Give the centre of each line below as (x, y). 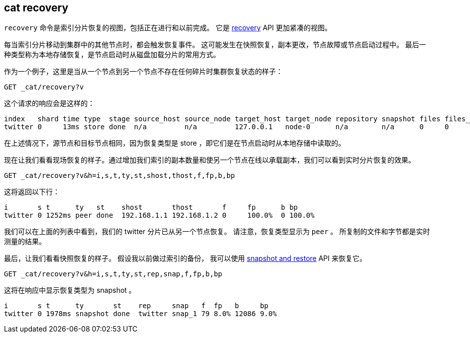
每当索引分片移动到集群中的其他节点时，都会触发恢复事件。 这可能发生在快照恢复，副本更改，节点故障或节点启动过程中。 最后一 (215, 45)
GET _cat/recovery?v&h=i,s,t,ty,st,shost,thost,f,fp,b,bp (119, 176)
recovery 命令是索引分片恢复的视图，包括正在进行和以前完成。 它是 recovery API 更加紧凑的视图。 (168, 28)
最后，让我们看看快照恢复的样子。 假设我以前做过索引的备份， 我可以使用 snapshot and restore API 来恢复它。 (185, 258)
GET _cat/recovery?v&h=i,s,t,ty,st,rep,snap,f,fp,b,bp (113, 274)
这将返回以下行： (32, 192)
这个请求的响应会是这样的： (49, 103)
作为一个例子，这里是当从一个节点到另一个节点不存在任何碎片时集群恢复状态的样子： (143, 72)
